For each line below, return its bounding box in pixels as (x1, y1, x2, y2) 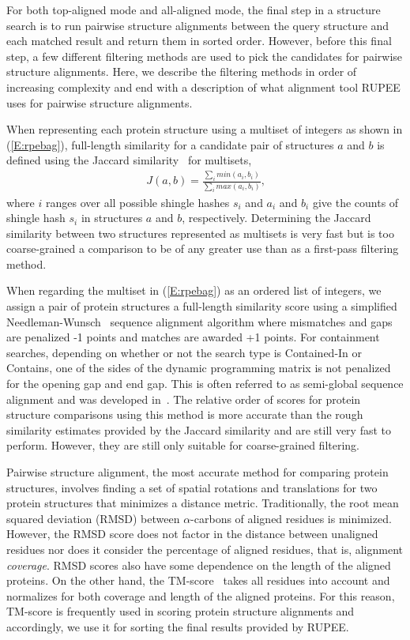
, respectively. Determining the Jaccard (182, 209, 371, 226)
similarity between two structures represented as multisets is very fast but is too (6, 224, 394, 241)
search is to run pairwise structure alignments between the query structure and (6, 17, 389, 33)
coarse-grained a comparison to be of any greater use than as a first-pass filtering (6, 240, 399, 257)
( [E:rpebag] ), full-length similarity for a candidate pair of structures (6, 136, 334, 152)
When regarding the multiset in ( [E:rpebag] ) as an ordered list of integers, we (6, 282, 382, 299)
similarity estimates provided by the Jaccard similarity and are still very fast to (6, 421, 391, 438)
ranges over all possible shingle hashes (45, 194, 230, 210)
